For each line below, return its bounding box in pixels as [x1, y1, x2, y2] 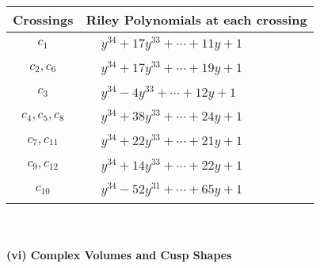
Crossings [13, 10, 74, 29]
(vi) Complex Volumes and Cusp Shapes [6, 246, 232, 262]
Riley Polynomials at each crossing [86, 10, 307, 29]
